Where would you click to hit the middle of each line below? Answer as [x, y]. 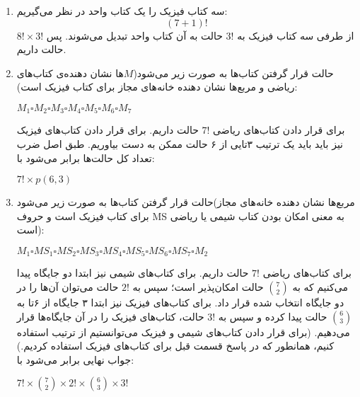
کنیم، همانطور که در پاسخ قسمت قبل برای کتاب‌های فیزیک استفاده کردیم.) [175, 346]
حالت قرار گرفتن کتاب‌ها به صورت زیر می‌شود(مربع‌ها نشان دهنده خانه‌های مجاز [186, 202]
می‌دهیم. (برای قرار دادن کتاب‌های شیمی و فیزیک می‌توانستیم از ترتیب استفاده [183, 332]
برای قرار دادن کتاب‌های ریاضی [279, 130]
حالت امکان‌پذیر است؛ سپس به [198, 287]
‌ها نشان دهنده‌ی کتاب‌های [70, 73]
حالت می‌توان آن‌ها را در [68, 287]
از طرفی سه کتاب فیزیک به [296, 35]
